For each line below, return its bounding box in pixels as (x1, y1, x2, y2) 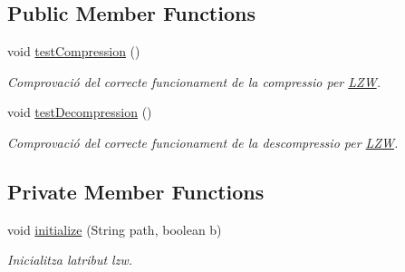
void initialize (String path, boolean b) (7, 219, 222, 238)
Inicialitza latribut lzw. (7, 250, 132, 269)
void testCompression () (7, 42, 140, 61)
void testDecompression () (7, 102, 152, 121)
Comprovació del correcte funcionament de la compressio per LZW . (7, 72, 381, 91)
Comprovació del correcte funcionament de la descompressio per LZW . (7, 132, 399, 151)
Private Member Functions (7, 177, 265, 205)
